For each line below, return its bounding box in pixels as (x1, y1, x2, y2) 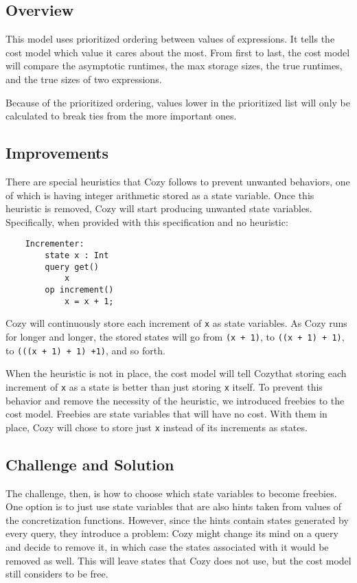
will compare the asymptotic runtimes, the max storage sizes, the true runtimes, (5, 58, 343, 73)
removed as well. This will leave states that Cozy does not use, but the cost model (5, 553, 352, 567)
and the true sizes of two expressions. (5, 71, 162, 86)
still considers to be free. (5, 567, 108, 581)
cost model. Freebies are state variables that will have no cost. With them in (5, 407, 327, 421)
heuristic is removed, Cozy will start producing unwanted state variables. (5, 201, 312, 216)
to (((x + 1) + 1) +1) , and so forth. (5, 343, 165, 357)
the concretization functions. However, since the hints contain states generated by (5, 512, 349, 527)
